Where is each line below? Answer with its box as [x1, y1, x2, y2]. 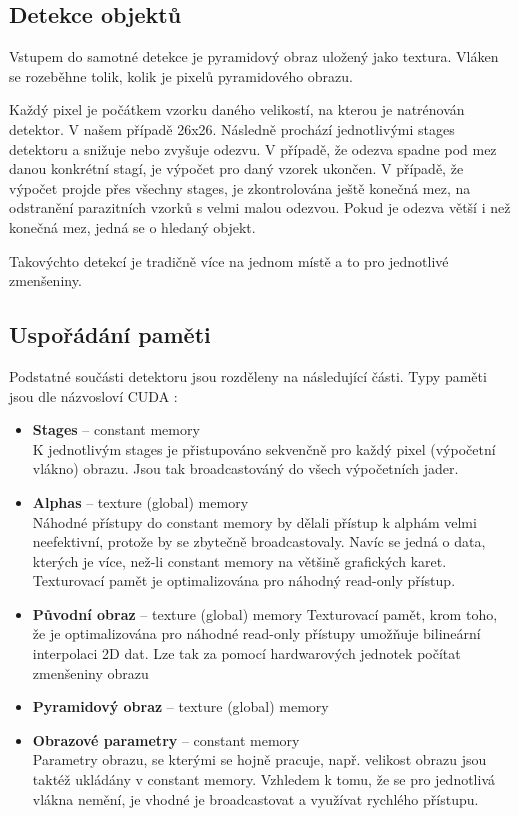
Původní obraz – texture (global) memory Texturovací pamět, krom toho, [32, 603, 498, 624]
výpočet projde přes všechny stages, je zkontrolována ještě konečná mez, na [9, 177, 471, 198]
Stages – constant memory [32, 419, 200, 440]
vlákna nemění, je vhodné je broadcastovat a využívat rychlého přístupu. [32, 788, 479, 809]
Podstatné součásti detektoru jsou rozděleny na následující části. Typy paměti [9, 365, 487, 386]
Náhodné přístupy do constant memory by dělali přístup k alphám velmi [32, 511, 477, 532]
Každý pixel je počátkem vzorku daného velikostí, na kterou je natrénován [9, 99, 465, 120]
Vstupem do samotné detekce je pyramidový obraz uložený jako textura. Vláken [9, 46, 499, 67]
